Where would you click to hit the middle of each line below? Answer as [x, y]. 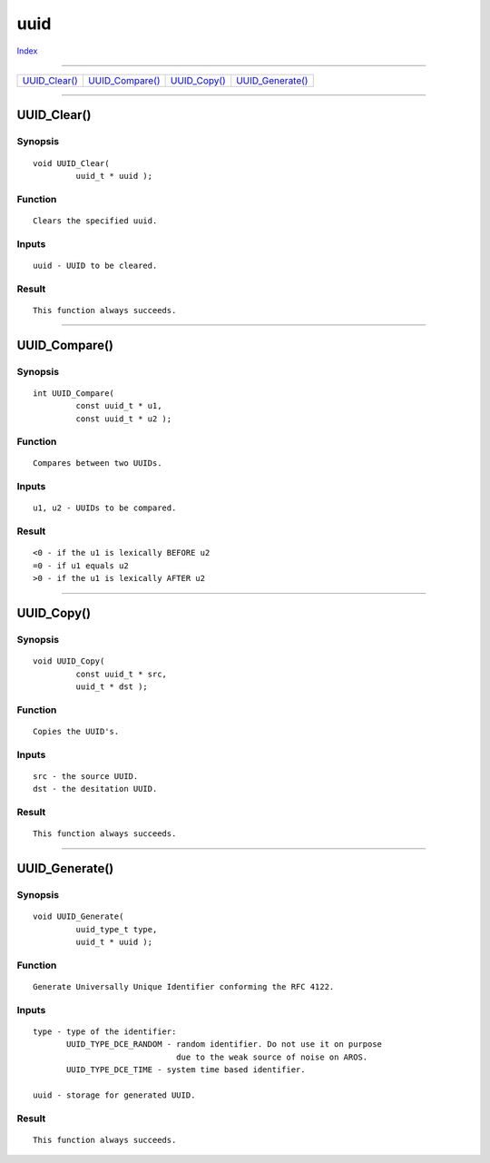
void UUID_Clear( [71, 163]
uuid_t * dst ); [112, 686]
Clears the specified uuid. [95, 221]
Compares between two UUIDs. [98, 463]
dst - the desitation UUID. [95, 789]
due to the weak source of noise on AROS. [272, 1057]
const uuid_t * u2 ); [124, 419]
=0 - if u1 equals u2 [81, 566]
